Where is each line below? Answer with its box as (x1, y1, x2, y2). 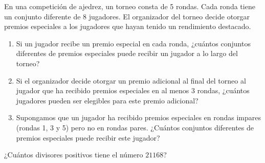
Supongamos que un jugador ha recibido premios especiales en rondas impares (16, 112, 261, 123)
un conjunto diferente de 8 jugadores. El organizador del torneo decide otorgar (4, 11, 250, 21)
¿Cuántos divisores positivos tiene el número (4, 149, 143, 160)
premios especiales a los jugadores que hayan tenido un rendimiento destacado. (4, 21, 251, 32)
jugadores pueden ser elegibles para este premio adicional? (16, 95, 198, 105)
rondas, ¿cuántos (197, 85, 250, 96)
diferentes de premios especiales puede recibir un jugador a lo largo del (16, 48, 238, 59)
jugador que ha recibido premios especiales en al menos (16, 85, 189, 96)
